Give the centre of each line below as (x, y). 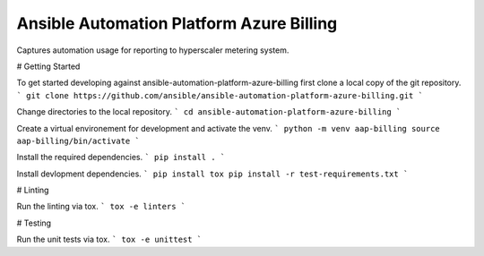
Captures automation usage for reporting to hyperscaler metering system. (153, 50)
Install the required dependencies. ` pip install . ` (121, 158)
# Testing (34, 223)
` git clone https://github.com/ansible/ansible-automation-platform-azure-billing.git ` (220, 95)
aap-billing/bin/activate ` (78, 141)
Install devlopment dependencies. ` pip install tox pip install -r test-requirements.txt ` (212, 174)
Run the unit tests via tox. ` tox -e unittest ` (109, 239)
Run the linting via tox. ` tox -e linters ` (101, 207)
